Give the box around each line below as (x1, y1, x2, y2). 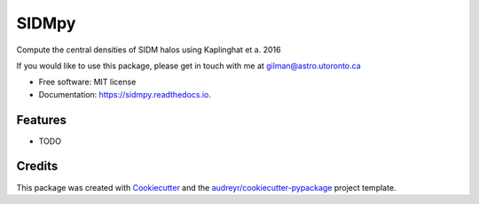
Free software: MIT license (38, 76, 137, 88)
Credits (16, 159, 59, 174)
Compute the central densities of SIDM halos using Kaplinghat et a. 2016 (16, 44, 281, 55)
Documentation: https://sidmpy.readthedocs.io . (38, 89, 212, 99)
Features (16, 112, 67, 128)
